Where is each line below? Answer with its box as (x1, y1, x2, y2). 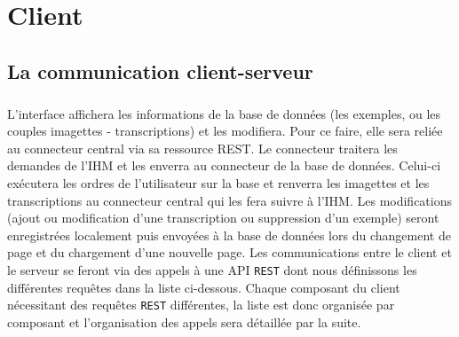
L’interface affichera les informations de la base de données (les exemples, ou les (7, 104, 441, 122)
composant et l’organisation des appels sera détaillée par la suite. (7, 312, 361, 331)
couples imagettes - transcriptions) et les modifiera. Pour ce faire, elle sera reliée (7, 121, 443, 140)
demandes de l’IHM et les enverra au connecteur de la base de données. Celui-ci (7, 156, 441, 175)
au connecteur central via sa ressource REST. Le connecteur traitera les (7, 138, 398, 157)
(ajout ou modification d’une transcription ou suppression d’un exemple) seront (7, 208, 439, 227)
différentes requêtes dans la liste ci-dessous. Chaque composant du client (7, 278, 400, 296)
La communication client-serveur (7, 57, 313, 84)
